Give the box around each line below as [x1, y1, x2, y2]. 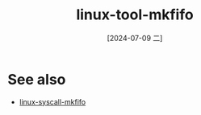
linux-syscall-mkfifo [19, 97, 86, 106]
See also [7, 70, 66, 88]
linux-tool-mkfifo [75, 6, 195, 24]
